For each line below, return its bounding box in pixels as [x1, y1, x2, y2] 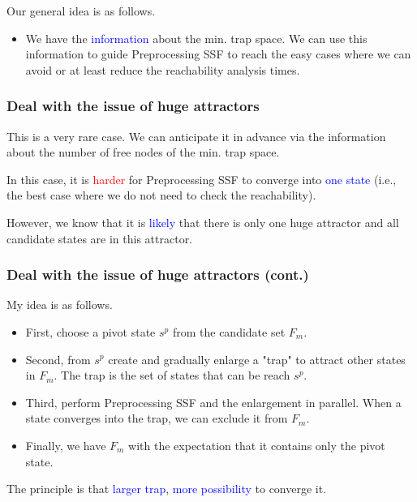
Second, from [25, 350, 91, 367]
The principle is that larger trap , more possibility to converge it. [6, 480, 327, 497]
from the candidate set [172, 323, 286, 340]
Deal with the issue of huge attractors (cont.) [6, 264, 309, 285]
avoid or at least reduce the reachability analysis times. [25, 61, 300, 78]
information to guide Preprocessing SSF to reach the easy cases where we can [25, 45, 411, 62]
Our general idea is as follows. [6, 2, 156, 19]
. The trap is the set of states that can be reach [54, 367, 290, 384]
